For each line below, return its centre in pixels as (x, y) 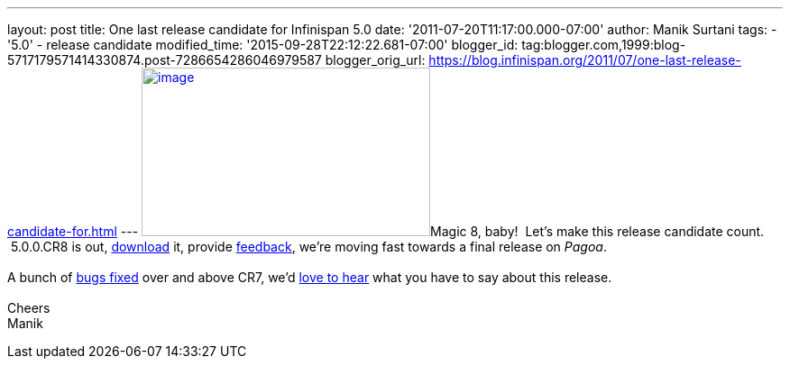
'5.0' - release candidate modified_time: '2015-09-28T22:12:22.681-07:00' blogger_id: (263, 45)
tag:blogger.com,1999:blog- (604, 45)
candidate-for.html (62, 231)
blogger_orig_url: (375, 60)
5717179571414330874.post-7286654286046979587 (165, 60)
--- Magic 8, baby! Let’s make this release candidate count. (442, 231)
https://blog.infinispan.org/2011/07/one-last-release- (585, 60)
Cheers (29, 308)
